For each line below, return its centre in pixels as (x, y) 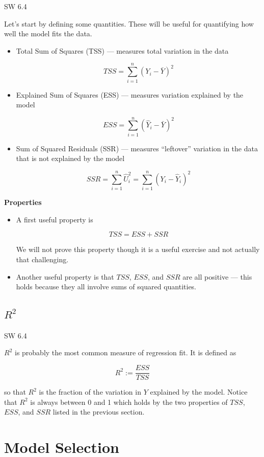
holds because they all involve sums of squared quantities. (106, 287)
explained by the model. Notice (199, 392)
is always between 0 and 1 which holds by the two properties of (129, 402)
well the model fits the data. (48, 33)
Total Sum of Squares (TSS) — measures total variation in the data (122, 50)
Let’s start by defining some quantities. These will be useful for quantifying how (129, 23)
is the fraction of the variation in (90, 392)
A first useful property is (55, 219)
